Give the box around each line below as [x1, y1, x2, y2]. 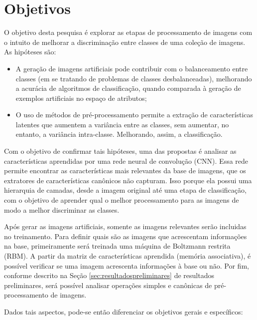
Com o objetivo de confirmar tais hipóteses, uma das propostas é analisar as [4, 146, 237, 156]
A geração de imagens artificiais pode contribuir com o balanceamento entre [15, 63, 248, 73]
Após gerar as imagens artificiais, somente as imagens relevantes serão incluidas [4, 221, 247, 232]
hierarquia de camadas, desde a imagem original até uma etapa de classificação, [4, 185, 247, 195]
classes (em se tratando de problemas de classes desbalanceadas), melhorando [15, 73, 252, 83]
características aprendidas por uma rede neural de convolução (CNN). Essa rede [4, 155, 249, 166]
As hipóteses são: [4, 46, 56, 57]
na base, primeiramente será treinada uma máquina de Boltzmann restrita [4, 241, 231, 251]
